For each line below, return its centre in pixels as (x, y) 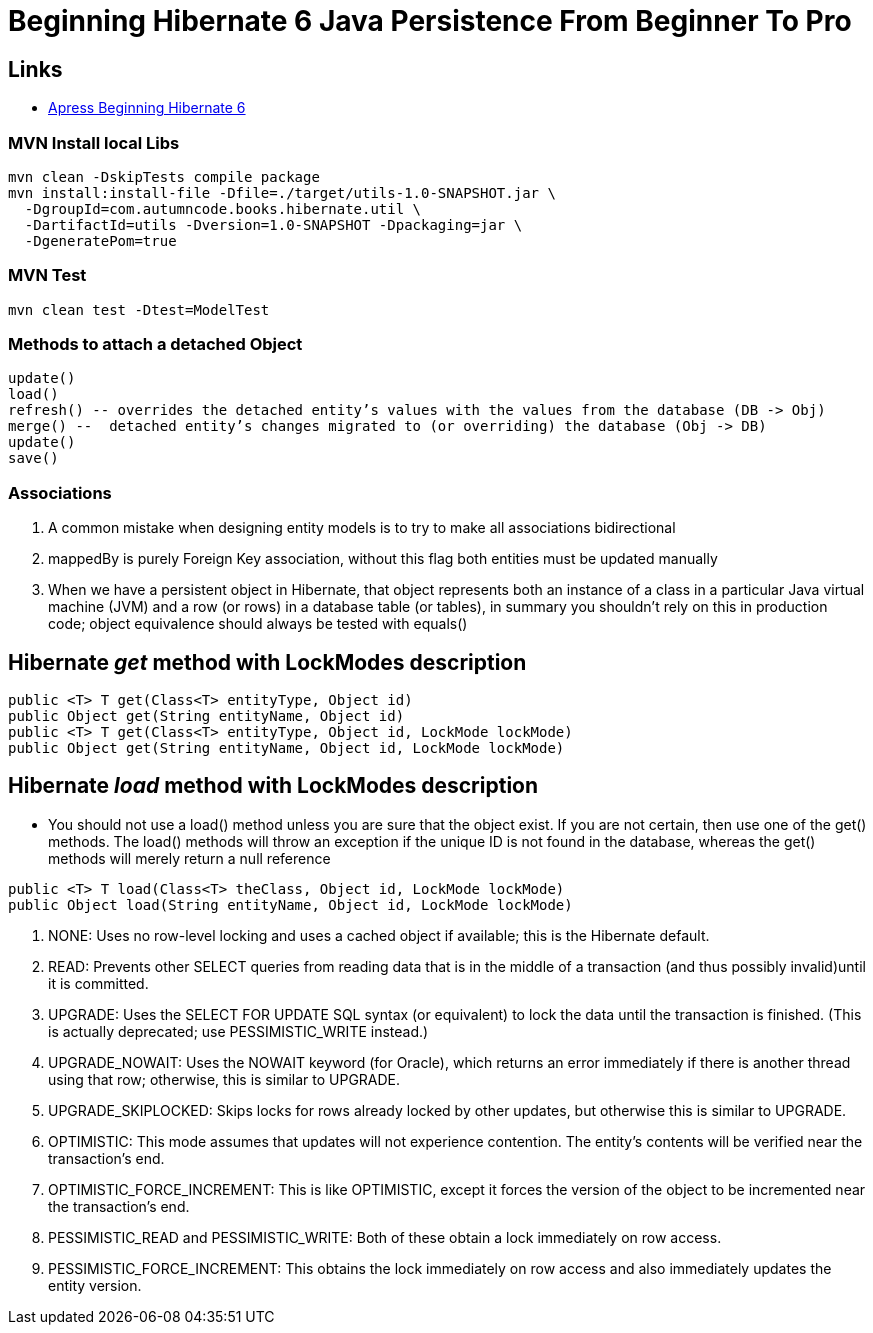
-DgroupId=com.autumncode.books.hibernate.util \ (223, 208)
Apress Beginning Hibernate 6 (147, 108)
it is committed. (98, 983)
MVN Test (47, 275)
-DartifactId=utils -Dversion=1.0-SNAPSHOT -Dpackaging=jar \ (273, 224)
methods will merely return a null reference (189, 858)
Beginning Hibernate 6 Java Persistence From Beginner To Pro (430, 21)
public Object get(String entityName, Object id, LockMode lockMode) (286, 748)
